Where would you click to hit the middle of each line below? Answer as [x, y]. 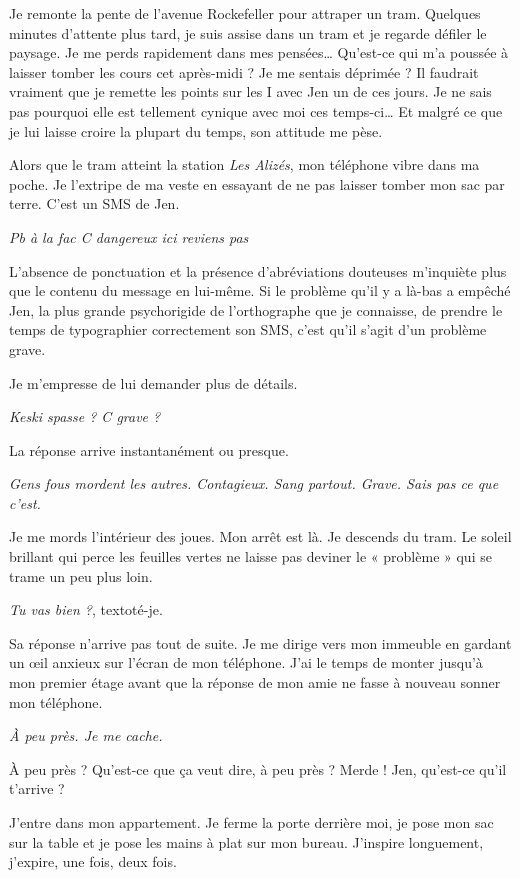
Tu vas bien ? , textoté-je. [86, 609]
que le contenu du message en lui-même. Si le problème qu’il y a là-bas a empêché [260, 290]
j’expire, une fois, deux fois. [93, 861]
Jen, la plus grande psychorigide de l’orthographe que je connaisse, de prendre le [256, 309]
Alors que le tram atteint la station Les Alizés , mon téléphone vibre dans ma [244, 164]
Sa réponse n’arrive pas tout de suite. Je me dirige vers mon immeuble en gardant [260, 642]
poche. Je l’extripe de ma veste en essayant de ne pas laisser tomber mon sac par [257, 183]
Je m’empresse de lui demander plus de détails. [153, 382]
